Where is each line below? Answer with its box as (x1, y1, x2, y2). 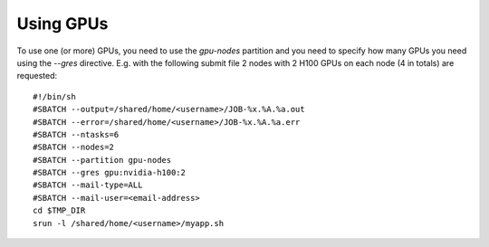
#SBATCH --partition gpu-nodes (33, 155, 172, 165)
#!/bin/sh (33, 91, 76, 101)
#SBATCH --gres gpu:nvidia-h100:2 (33, 167, 186, 178)
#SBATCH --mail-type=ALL (33, 180, 143, 190)
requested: (16, 71, 58, 81)
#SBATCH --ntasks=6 (33, 129, 120, 139)
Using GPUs (16, 14, 109, 33)
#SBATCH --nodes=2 (33, 142, 115, 153)
